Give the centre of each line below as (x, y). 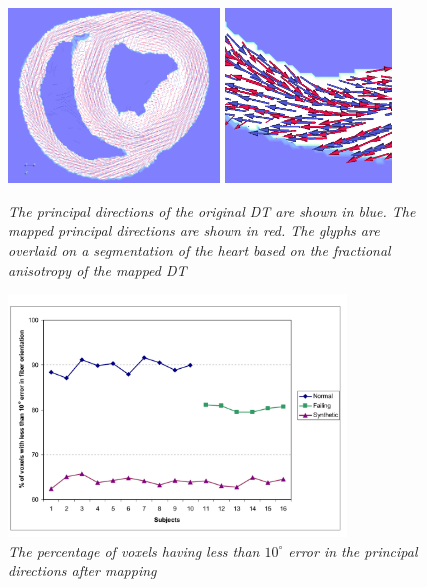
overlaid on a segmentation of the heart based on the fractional (199, 249)
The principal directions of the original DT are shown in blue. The (212, 210)
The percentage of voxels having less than (134, 550)
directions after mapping (82, 570)
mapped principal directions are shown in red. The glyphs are (194, 230)
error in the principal (353, 550)
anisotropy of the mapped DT (97, 269)
